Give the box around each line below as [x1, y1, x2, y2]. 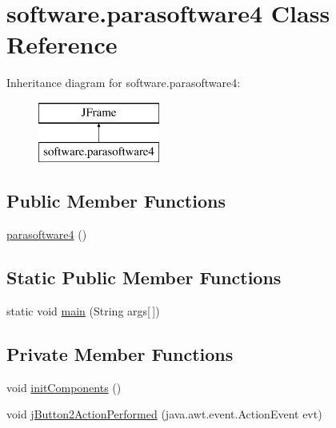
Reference [6, 28, 118, 61]
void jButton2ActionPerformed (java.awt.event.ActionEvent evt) [6, 406, 322, 422]
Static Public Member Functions [6, 265, 282, 290]
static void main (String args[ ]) [6, 303, 160, 319]
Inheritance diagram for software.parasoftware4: [6, 74, 241, 91]
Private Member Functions [6, 342, 234, 367]
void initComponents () [6, 378, 122, 395]
